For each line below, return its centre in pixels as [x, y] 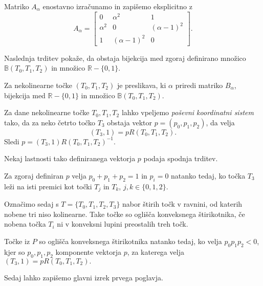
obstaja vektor [129, 122]
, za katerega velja [156, 251]
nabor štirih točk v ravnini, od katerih [182, 204]
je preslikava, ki [141, 85]
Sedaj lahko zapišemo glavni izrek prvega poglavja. [84, 277]
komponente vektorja [88, 251]
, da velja [220, 122]
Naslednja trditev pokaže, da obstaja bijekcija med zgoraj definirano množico [125, 58]
